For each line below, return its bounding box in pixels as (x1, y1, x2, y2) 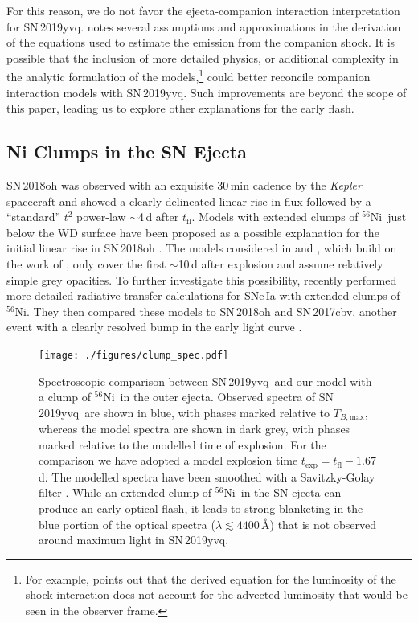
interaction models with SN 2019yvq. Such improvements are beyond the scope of (6, 84, 407, 100)
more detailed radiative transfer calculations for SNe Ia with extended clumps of (6, 287, 400, 304)
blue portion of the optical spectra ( (39, 515, 215, 532)
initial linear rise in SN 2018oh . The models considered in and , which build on (6, 240, 397, 256)
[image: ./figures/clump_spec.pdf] (39, 349, 229, 361)
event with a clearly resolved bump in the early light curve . (6, 318, 302, 335)
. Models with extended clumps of (191, 208, 359, 225)
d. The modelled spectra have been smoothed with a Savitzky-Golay (39, 468, 375, 485)
